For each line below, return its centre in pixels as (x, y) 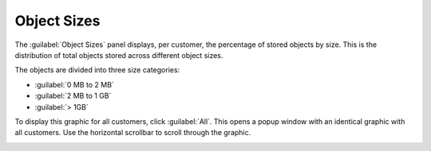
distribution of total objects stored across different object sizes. (119, 55)
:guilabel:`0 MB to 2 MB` (75, 84)
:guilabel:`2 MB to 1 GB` (73, 96)
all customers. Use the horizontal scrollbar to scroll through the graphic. (133, 133)
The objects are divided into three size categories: (97, 70)
